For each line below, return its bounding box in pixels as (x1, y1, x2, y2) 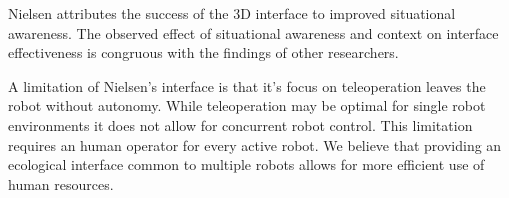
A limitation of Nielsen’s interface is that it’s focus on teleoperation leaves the (8, 75, 486, 96)
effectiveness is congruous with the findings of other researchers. (8, 42, 399, 63)
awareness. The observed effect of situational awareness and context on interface (8, 22, 499, 43)
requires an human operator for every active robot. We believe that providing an (8, 134, 502, 155)
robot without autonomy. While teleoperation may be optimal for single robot (8, 95, 486, 116)
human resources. (8, 173, 114, 194)
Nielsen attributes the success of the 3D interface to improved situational (8, 3, 456, 23)
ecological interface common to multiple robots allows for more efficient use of (8, 154, 485, 175)
